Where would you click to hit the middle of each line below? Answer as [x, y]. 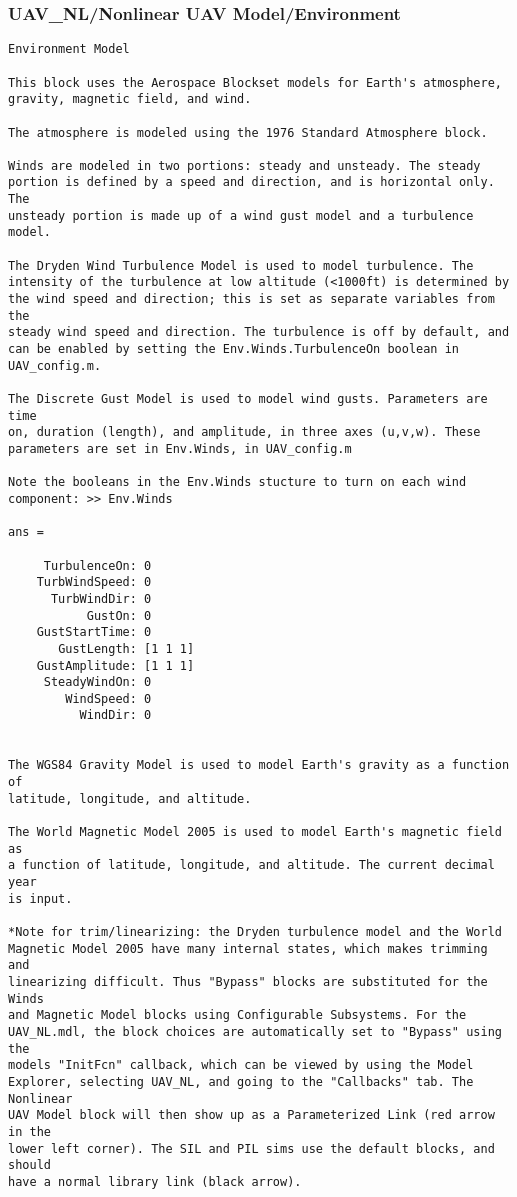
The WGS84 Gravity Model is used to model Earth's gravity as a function [259, 765]
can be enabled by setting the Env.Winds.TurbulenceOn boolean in [234, 349]
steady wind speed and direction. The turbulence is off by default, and [259, 332]
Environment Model [69, 49]
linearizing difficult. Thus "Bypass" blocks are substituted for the [248, 981]
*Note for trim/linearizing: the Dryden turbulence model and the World [255, 932]
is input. [40, 898]
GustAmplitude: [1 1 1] [115, 665]
